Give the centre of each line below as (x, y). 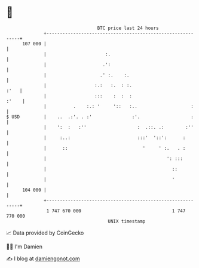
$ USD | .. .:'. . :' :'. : (100, 117)
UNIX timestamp (127, 221)
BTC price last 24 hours (128, 28)
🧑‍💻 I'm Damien (25, 247)
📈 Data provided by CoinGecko (45, 233)
